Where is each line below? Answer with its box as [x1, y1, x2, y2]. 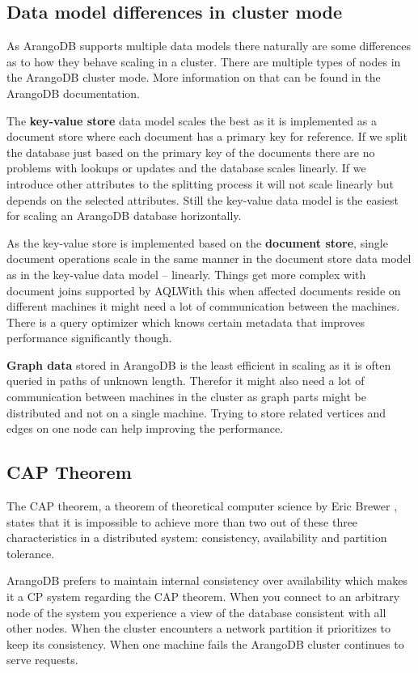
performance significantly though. [6, 329, 172, 346]
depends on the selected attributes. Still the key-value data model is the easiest [6, 191, 399, 208]
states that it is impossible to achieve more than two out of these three [6, 513, 358, 530]
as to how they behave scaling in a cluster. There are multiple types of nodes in [6, 53, 401, 70]
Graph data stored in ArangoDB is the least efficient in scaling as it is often [6, 356, 391, 373]
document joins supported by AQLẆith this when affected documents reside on [6, 281, 401, 298]
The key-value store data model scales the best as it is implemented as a [6, 112, 377, 129]
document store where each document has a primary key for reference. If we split [6, 128, 407, 145]
